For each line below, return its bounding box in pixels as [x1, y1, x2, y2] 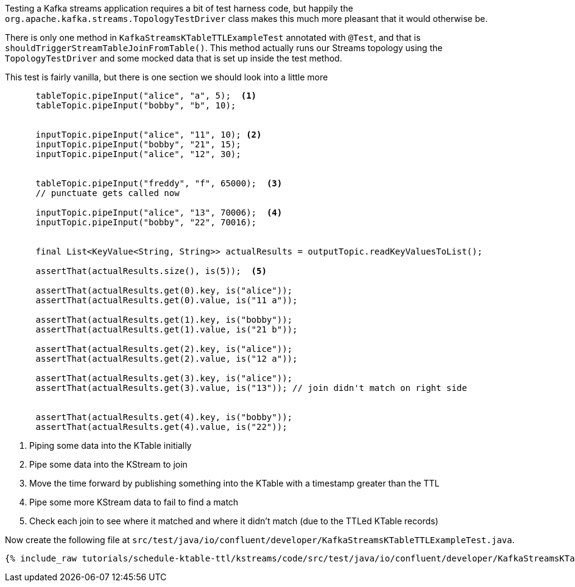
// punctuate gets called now [35, 188, 180, 198]
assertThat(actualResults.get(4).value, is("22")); [35, 422, 287, 432]
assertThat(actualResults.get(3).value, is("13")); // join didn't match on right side [35, 383, 467, 393]
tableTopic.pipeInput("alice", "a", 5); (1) [35, 91, 257, 100]
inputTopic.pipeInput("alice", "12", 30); [35, 149, 241, 159]
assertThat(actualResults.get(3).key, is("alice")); [35, 373, 293, 383]
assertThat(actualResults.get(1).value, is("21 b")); [35, 325, 298, 334]
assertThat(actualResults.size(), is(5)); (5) [35, 266, 267, 276]
